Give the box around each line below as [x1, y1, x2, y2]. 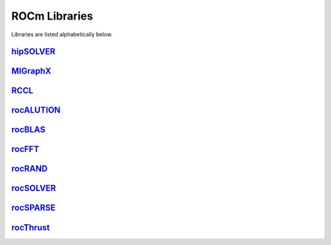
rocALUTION [11, 105, 61, 116]
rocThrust [11, 222, 50, 233]
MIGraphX [11, 66, 51, 77]
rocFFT [11, 144, 39, 154]
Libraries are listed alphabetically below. [11, 31, 113, 38]
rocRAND [11, 164, 48, 174]
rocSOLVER [11, 183, 56, 194]
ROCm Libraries [11, 9, 93, 23]
